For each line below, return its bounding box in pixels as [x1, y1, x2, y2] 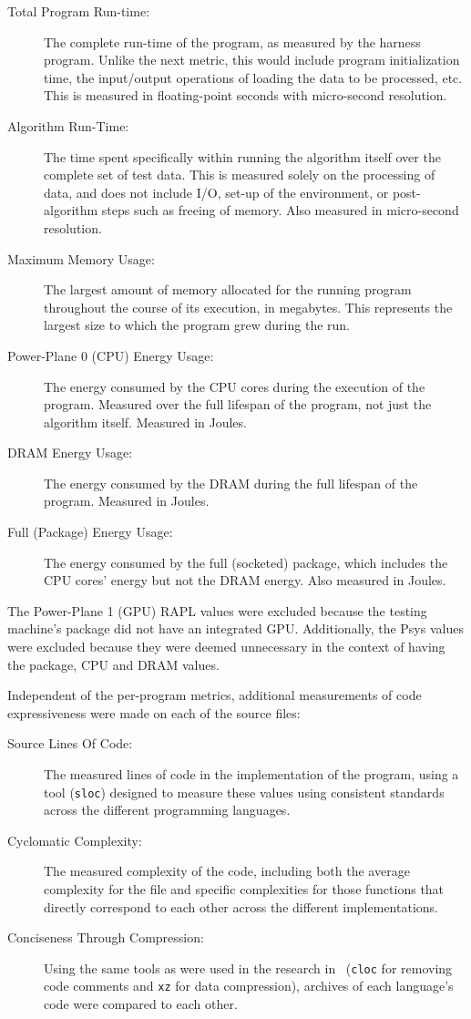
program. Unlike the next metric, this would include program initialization [44, 50, 460, 69]
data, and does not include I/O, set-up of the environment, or [44, 182, 389, 201]
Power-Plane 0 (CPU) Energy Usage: [7, 345, 214, 365]
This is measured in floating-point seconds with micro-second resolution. [44, 86, 447, 105]
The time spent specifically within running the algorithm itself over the [44, 147, 441, 166]
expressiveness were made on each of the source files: [7, 703, 301, 722]
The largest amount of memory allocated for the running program [44, 280, 412, 299]
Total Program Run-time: [7, 2, 150, 20]
